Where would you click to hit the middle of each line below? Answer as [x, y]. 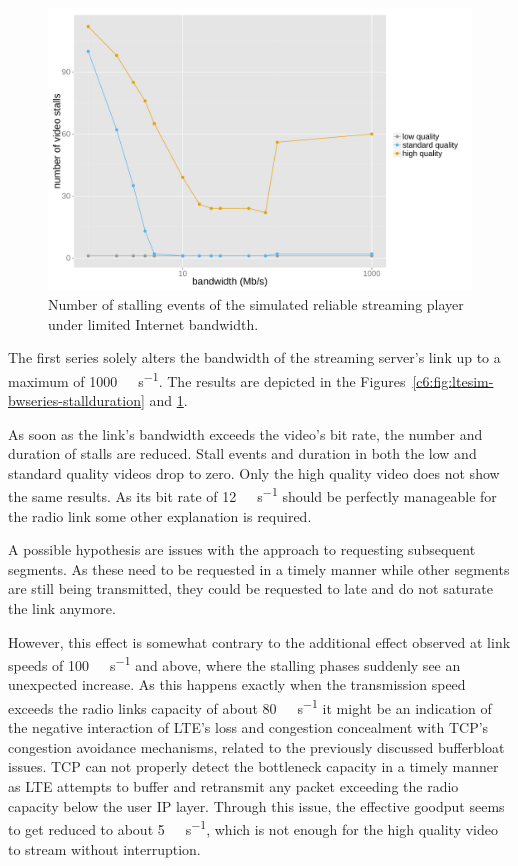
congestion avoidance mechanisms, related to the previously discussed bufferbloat [256, 746]
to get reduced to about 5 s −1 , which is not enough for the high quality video [253, 827]
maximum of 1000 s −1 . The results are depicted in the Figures [207, 379]
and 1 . [168, 400]
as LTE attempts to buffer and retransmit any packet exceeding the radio [233, 786]
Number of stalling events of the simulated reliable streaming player [256, 303]
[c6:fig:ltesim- [453, 380]
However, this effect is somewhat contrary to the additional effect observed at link [259, 641]
